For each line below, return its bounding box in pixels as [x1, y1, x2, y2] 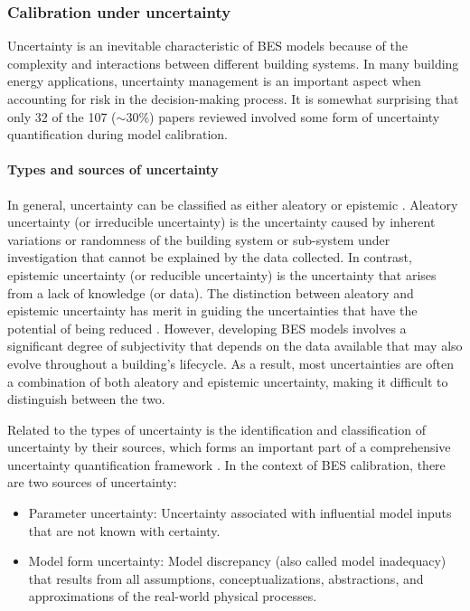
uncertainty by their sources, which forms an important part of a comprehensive [7, 437, 451, 456]
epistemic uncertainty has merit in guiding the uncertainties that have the [7, 301, 418, 320]
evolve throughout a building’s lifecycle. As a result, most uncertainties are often [7, 353, 455, 372]
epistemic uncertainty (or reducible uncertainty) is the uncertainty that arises [7, 265, 437, 284]
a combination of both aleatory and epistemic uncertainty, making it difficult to [7, 371, 448, 390]
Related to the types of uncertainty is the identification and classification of [7, 419, 426, 438]
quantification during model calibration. [7, 125, 228, 144]
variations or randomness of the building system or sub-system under [7, 230, 390, 249]
